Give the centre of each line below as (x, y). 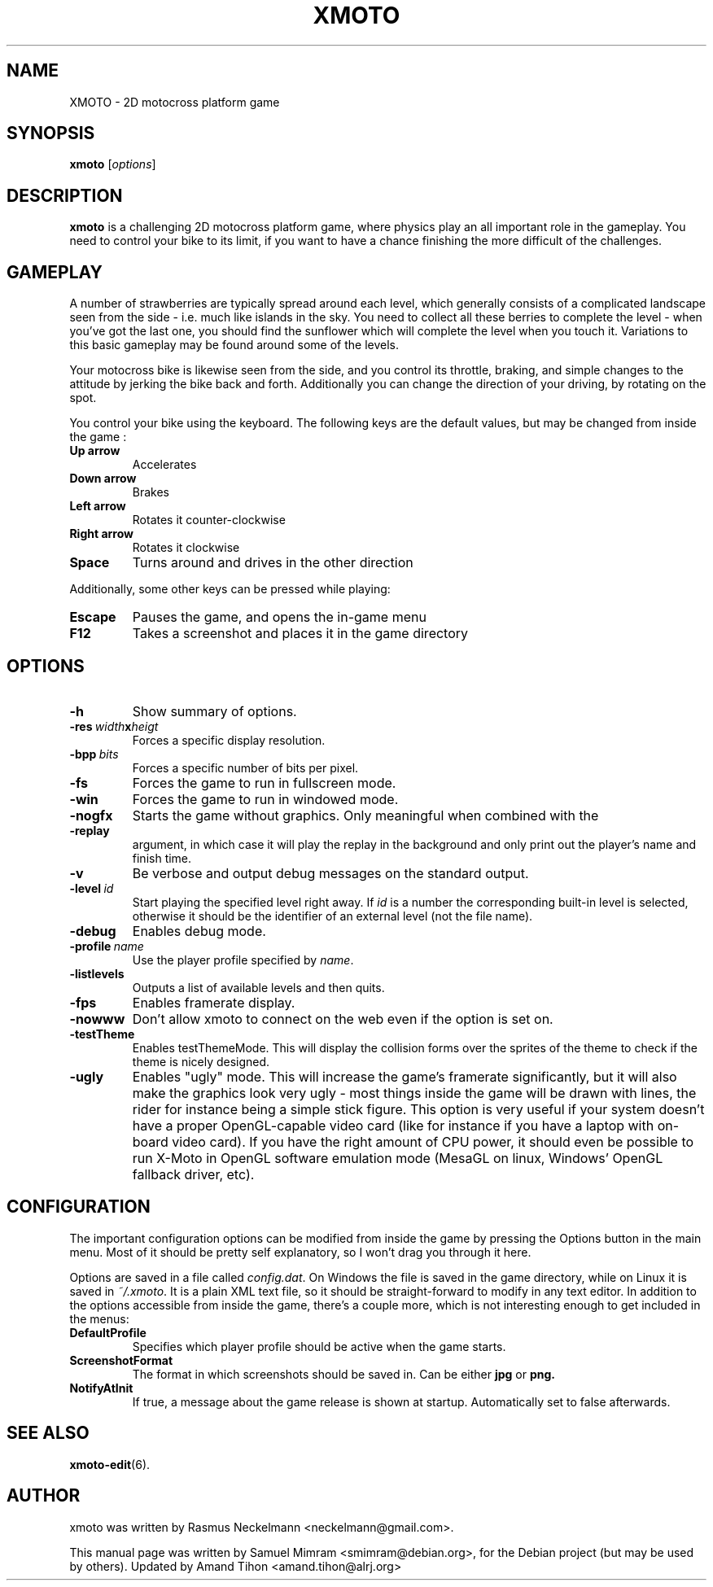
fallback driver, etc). (193, 1174)
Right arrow (101, 534)
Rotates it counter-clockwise (209, 520)
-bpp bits (94, 754)
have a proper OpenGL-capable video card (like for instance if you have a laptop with (393, 1125)
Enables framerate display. (214, 1002)
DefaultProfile (108, 1332)
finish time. (162, 858)
